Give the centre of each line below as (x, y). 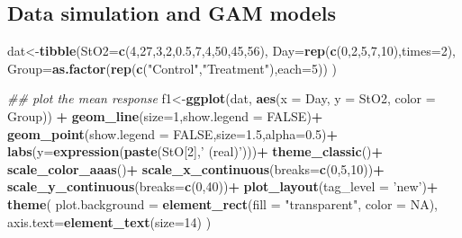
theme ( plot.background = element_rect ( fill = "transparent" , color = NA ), (222, 203)
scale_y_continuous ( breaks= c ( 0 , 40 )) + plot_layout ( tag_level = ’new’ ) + (223, 186)
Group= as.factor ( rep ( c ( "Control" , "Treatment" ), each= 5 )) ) (172, 68)
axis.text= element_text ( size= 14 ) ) (109, 221)
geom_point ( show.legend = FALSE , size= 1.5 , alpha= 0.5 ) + (173, 133)
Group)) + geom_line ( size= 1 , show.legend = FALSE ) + (165, 115)
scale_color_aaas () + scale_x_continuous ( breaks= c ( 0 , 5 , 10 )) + (196, 168)
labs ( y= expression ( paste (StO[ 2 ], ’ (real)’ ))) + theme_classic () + (195, 151)
